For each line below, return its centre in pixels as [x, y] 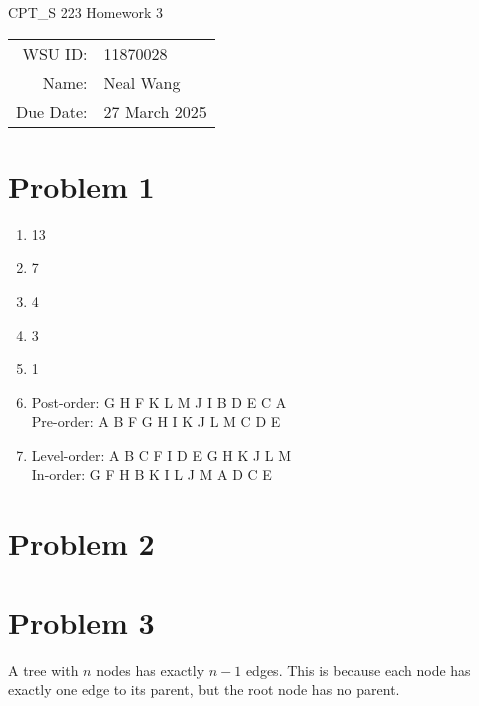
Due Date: [52, 111]
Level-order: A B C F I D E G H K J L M [161, 454]
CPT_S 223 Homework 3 [85, 12]
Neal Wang [142, 82]
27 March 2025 [155, 111]
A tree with [43, 669]
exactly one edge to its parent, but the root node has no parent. [204, 689]
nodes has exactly [150, 669]
